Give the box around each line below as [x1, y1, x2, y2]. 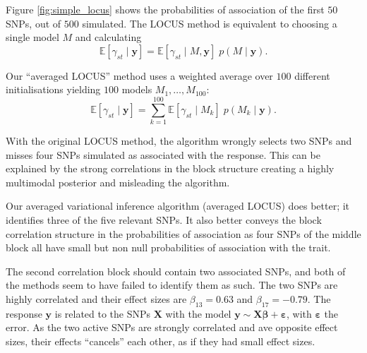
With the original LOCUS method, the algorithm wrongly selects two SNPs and [6, 133, 352, 148]
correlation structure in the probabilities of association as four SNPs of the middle [6, 226, 361, 241]
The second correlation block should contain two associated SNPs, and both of [6, 263, 346, 278]
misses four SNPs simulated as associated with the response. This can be [6, 147, 320, 162]
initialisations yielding [6, 82, 101, 97]
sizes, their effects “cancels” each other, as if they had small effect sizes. [6, 334, 315, 349]
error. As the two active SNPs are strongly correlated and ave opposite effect [6, 320, 338, 335]
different [294, 68, 330, 83]
